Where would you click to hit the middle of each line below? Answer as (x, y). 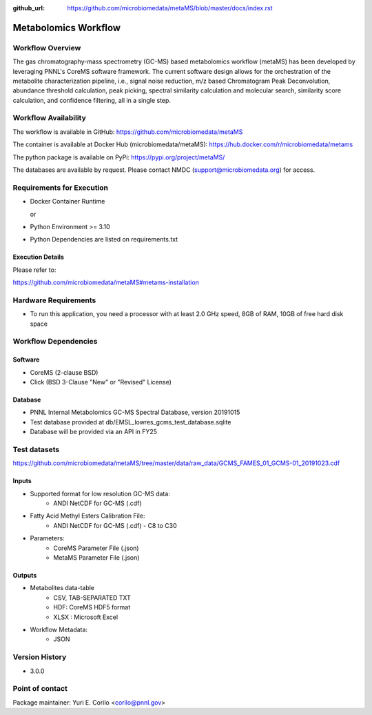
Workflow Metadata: (59, 629)
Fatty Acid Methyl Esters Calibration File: (87, 516)
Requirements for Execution (61, 188)
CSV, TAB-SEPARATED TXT (92, 598)
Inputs (22, 481)
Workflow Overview (47, 48)
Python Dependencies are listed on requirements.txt (104, 239)
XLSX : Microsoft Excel (86, 617)
